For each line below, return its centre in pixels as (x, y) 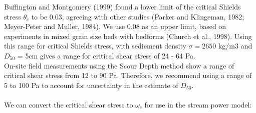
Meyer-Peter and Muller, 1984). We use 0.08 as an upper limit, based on (115, 26)
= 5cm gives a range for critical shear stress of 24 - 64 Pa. (106, 55)
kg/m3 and (235, 46)
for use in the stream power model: (198, 104)
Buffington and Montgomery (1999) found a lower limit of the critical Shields (122, 6)
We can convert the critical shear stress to (69, 104)
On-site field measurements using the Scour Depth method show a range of (119, 65)
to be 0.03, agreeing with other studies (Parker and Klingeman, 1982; (138, 16)
